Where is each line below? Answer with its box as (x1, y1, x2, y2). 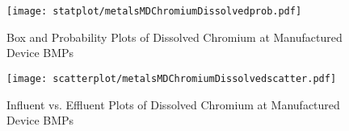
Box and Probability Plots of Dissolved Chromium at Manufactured (6, 28, 343, 45)
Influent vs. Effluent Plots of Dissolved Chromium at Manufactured (6, 96, 340, 113)
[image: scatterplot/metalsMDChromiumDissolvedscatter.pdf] (6, 72, 337, 84)
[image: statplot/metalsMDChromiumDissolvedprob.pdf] (6, 6, 302, 17)
